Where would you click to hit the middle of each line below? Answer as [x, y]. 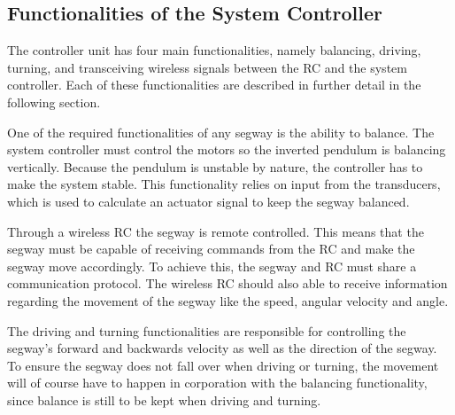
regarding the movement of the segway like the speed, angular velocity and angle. [228, 300]
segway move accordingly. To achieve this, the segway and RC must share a [212, 266]
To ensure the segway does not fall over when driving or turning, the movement [223, 365]
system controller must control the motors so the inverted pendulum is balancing [227, 149]
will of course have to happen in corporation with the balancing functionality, [217, 383]
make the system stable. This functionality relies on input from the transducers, [224, 184]
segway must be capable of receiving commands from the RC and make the [211, 249]
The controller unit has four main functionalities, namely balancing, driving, [214, 50]
